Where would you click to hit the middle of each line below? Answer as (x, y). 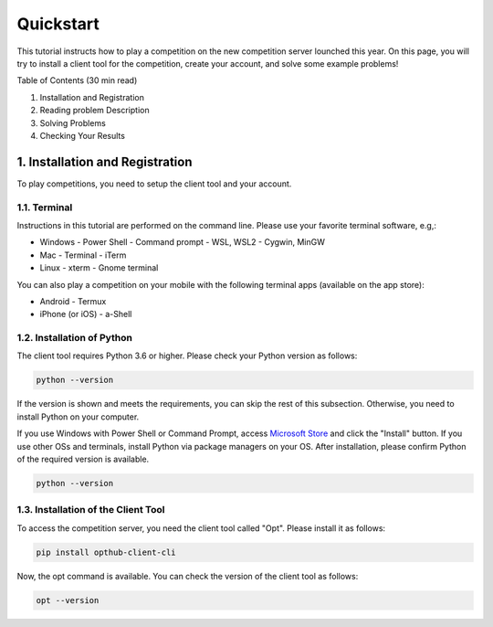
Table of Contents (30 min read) (77, 80)
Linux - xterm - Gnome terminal (99, 268)
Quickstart (58, 24)
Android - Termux (73, 301)
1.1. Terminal (45, 207)
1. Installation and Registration (105, 161)
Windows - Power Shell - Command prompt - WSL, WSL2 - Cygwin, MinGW (183, 242)
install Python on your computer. (78, 417)
